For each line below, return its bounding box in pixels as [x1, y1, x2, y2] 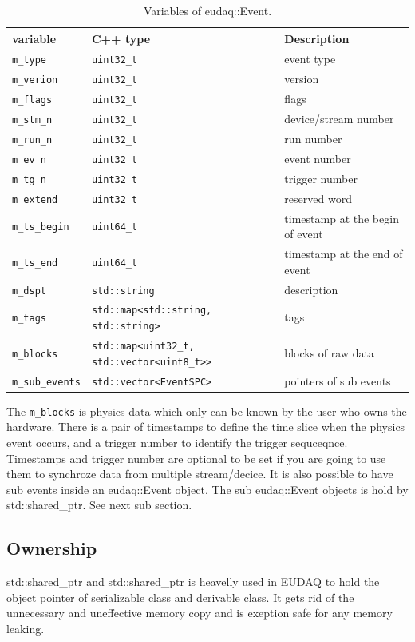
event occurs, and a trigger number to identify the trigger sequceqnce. [6, 434, 348, 450]
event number [284, 150, 351, 166]
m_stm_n [12, 114, 53, 126]
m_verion [12, 74, 58, 86]
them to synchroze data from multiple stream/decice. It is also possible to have [6, 465, 393, 482]
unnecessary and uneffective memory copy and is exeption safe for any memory [6, 604, 393, 621]
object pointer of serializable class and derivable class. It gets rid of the [6, 588, 354, 605]
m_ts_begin [12, 221, 69, 233]
